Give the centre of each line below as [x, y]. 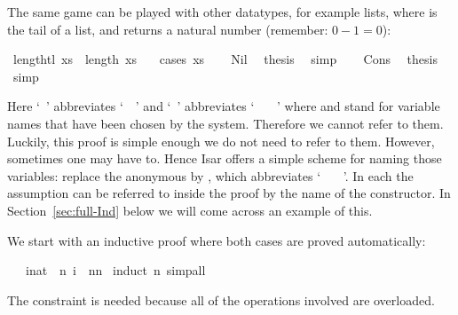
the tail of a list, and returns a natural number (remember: [168, 29]
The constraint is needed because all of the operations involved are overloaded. [221, 299]
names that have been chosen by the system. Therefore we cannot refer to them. [225, 123]
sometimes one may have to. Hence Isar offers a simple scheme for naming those [225, 158]
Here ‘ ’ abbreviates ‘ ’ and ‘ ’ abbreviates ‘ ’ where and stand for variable [224, 106]
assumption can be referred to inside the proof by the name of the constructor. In [229, 193]
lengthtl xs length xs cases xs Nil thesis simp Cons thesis [225, 59]
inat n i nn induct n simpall [115, 270]
